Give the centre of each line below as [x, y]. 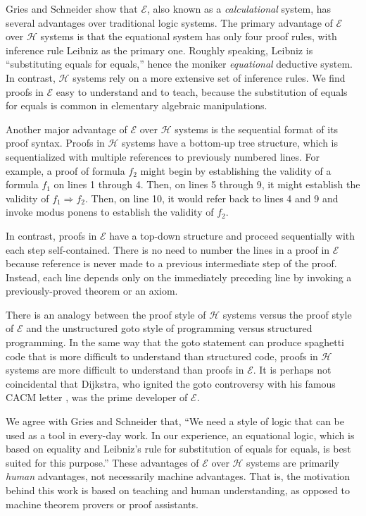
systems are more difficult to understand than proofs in [125, 370]
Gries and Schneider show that [72, 8]
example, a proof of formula [65, 170]
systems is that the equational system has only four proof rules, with [189, 36]
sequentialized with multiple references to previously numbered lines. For [163, 156]
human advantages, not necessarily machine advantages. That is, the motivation [178, 476]
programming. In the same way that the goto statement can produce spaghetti [175, 342]
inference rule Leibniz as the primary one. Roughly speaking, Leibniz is [159, 50]
